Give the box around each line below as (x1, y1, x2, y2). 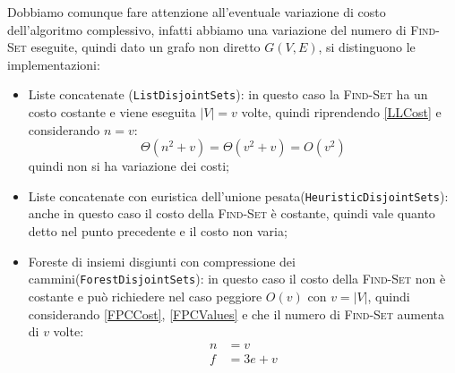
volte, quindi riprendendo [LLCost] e (241, 103, 442, 122)
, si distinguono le (318, 38, 416, 56)
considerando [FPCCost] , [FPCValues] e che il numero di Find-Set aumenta (28, 304, 445, 323)
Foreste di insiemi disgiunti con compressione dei (28, 251, 296, 270)
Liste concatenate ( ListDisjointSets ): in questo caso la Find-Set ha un (28, 85, 428, 104)
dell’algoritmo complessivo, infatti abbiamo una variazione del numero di (7, 20, 407, 38)
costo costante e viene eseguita (28, 103, 196, 122)
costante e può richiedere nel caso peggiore (28, 286, 262, 305)
